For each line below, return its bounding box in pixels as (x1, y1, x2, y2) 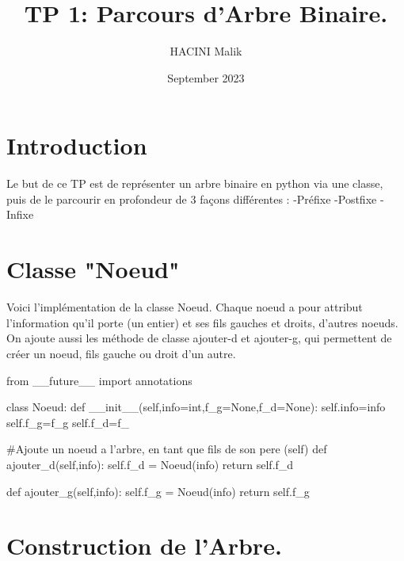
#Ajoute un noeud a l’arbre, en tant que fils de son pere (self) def (6, 441, 327, 457)
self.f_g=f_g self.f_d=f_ (6, 414, 129, 430)
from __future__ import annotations (6, 372, 192, 388)
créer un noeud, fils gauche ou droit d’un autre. (6, 345, 236, 361)
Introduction (6, 129, 147, 162)
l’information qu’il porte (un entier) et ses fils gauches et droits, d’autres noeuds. (6, 314, 398, 330)
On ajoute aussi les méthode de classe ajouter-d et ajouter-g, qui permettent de (6, 330, 392, 346)
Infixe (6, 206, 34, 223)
